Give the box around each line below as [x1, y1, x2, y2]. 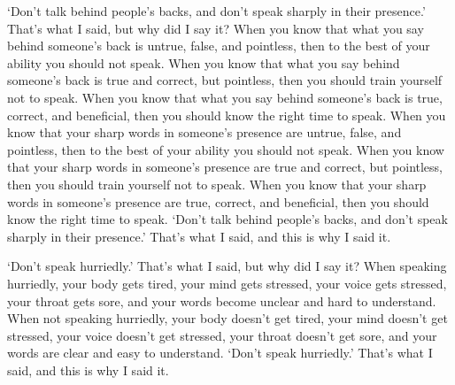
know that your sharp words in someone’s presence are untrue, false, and [7, 123, 402, 142]
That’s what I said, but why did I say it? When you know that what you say [7, 19, 424, 37]
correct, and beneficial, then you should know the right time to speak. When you [7, 105, 446, 124]
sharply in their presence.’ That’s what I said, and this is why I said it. [7, 227, 391, 245]
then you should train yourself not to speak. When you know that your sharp [7, 174, 427, 193]
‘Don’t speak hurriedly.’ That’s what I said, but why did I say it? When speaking [7, 257, 447, 275]
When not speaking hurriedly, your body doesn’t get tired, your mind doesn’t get [7, 309, 448, 327]
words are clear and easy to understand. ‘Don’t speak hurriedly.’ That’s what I [7, 343, 433, 362]
